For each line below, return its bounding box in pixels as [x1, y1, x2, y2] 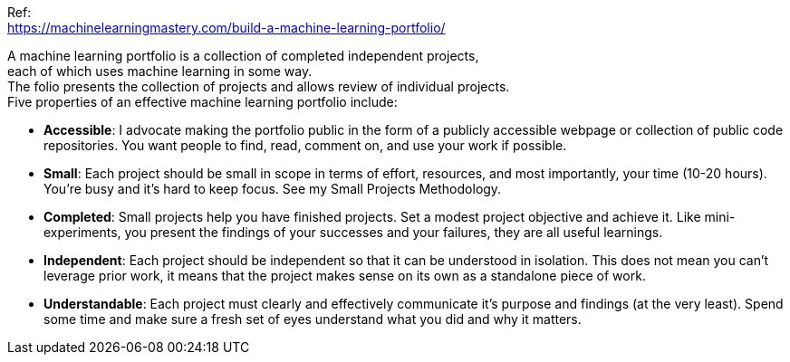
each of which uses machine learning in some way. [7, 63, 313, 79]
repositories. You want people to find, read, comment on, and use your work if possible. [43, 138, 567, 153]
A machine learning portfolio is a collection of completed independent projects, [7, 48, 479, 63]
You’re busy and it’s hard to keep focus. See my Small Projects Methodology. [43, 181, 502, 196]
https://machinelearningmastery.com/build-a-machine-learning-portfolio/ [7, 20, 446, 35]
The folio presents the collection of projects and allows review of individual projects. [7, 79, 510, 94]
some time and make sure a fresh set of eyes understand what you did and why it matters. [43, 311, 582, 327]
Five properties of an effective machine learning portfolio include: [7, 94, 398, 110]
